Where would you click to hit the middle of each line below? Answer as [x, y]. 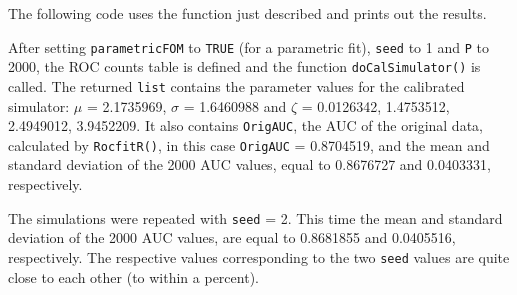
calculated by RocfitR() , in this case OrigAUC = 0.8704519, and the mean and [249, 144]
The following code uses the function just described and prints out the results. [247, 13]
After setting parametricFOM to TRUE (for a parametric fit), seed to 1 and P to [248, 46]
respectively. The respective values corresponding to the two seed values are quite [259, 256]
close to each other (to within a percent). [133, 276]
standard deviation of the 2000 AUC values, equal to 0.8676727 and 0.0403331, [249, 164]
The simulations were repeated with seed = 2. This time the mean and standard [255, 217]
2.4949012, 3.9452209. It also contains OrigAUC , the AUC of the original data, [245, 125]
